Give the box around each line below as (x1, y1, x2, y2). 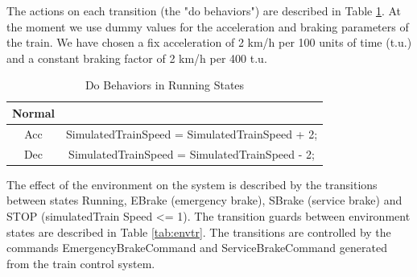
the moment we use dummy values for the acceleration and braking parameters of (6, 18, 409, 35)
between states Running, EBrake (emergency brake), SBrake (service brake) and (6, 192, 403, 209)
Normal (12, 104, 55, 121)
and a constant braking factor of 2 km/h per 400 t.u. (6, 49, 267, 66)
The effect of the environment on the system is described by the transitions (6, 176, 378, 192)
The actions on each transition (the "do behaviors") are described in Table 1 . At (6, 2, 402, 19)
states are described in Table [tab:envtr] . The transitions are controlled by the (6, 223, 391, 240)
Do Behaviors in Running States (85, 76, 245, 93)
